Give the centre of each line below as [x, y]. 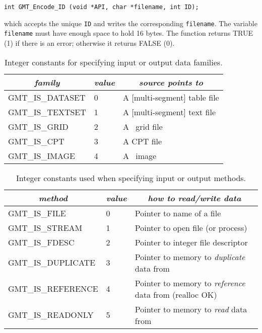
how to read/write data [194, 198]
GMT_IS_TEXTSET [47, 112]
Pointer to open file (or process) [191, 227]
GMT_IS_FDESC [41, 242]
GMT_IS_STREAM [45, 227]
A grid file [143, 126]
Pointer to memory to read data [191, 309]
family [47, 82]
